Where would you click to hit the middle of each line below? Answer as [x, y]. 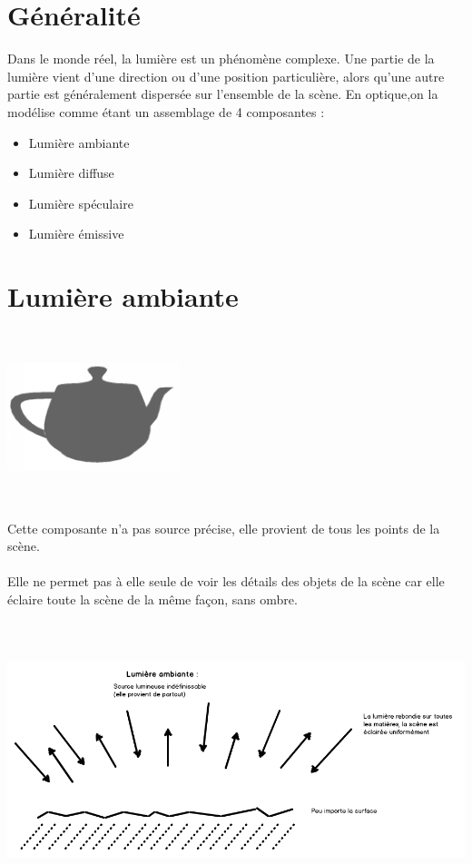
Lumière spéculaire [81, 203]
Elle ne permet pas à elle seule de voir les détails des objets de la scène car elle [226, 581]
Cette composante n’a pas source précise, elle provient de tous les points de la [224, 528]
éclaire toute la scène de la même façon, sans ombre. [152, 599]
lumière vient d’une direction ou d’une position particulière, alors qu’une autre [226, 76]
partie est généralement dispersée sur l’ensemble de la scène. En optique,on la [223, 94]
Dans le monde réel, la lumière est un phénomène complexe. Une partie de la [221, 59]
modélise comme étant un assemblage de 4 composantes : [166, 111]
